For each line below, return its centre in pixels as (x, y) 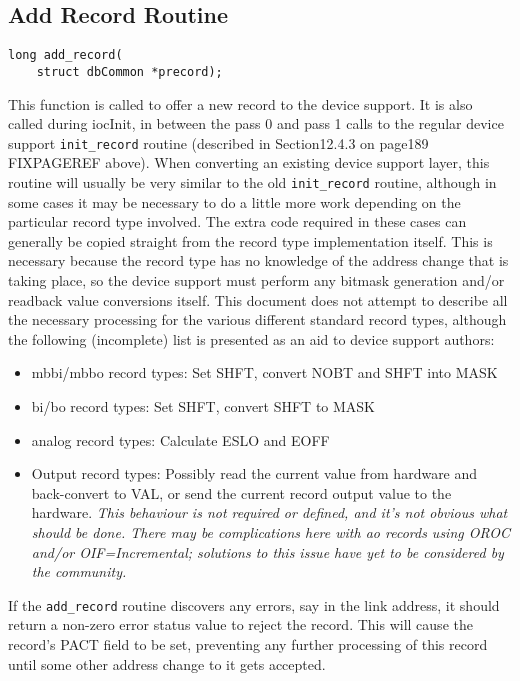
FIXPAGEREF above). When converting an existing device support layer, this (249, 162)
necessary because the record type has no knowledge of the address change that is (258, 260)
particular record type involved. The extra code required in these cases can (237, 221)
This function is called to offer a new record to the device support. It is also (240, 103)
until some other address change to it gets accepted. (167, 663)
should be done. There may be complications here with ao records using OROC (271, 531)
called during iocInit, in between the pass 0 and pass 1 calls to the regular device (256, 123)
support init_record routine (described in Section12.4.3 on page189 (218, 142)
